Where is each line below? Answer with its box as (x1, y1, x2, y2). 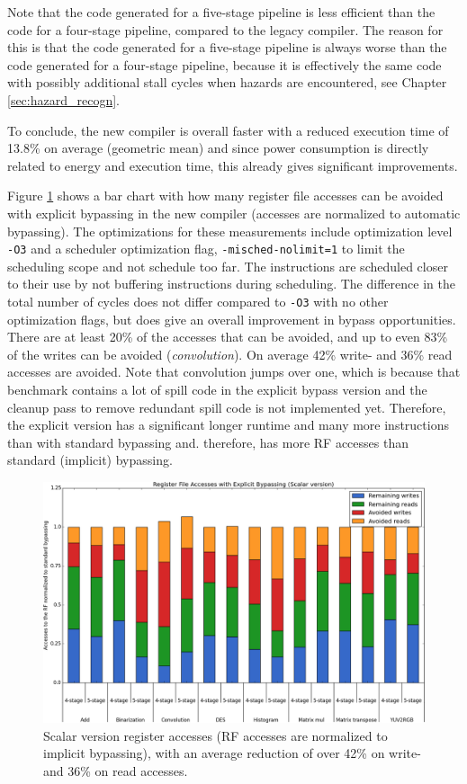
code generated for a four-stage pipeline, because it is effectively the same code (7, 55, 442, 74)
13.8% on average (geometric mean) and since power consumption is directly (7, 138, 429, 157)
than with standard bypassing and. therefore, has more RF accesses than (7, 432, 409, 451)
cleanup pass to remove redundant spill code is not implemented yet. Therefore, (7, 397, 446, 416)
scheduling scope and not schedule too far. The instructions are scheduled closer (7, 256, 448, 275)
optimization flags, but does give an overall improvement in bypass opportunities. (7, 309, 456, 328)
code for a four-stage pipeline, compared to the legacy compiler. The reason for (7, 20, 444, 39)
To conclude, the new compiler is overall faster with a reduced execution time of (7, 120, 449, 139)
